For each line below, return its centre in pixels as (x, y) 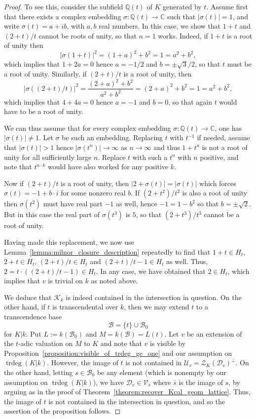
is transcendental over (85, 307)
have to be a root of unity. (44, 111)
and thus (167, 147)
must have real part (73, 204)
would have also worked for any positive (108, 167)
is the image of (201, 382)
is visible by (168, 343)
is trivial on (65, 281)
